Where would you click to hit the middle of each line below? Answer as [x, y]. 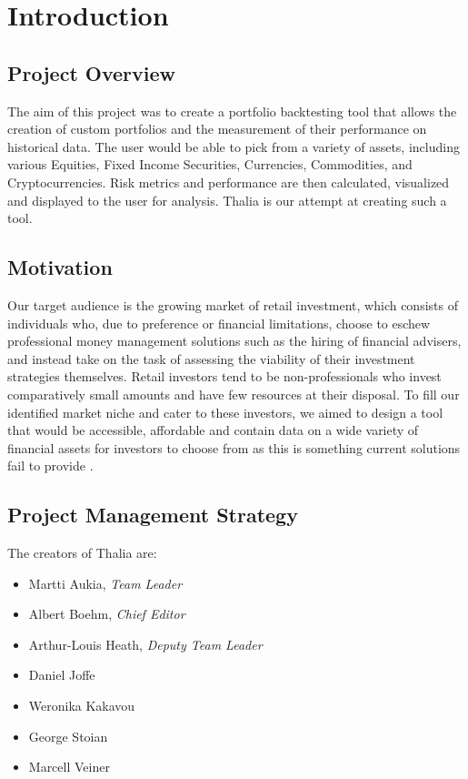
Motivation [60, 267]
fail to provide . [50, 465]
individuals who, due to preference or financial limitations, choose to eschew [219, 323]
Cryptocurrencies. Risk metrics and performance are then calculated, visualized [229, 182]
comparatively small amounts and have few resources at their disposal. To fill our [234, 394]
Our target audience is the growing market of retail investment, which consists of [233, 304]
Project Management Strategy [153, 515]
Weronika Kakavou [82, 706]
